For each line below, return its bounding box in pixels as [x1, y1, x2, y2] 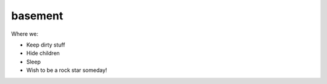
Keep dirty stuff [26, 41, 65, 48]
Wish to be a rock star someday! [26, 66, 107, 74]
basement [11, 9, 64, 22]
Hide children [26, 50, 60, 57]
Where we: [11, 30, 39, 37]
